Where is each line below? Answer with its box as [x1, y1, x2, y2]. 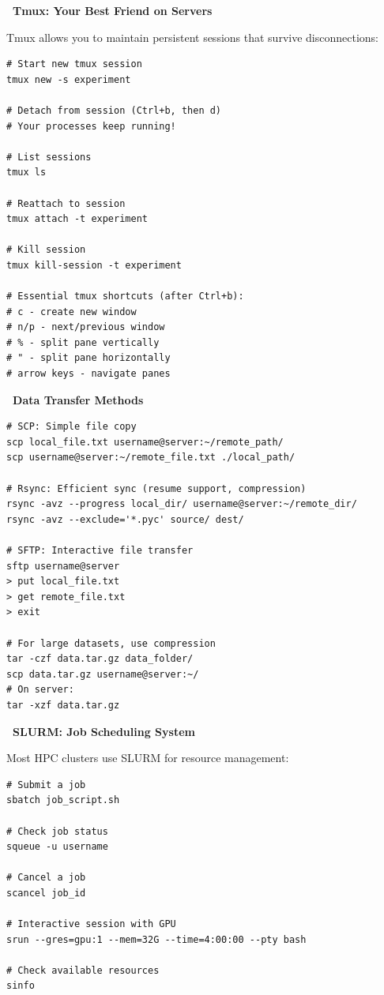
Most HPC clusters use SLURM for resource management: [6, 749, 289, 766]
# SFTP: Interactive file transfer [6, 545, 194, 556]
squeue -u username [6, 841, 108, 853]
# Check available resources [6, 964, 160, 976]
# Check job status [6, 825, 108, 837]
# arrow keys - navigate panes [6, 368, 171, 380]
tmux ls [6, 167, 47, 178]
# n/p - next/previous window [6, 321, 165, 333]
